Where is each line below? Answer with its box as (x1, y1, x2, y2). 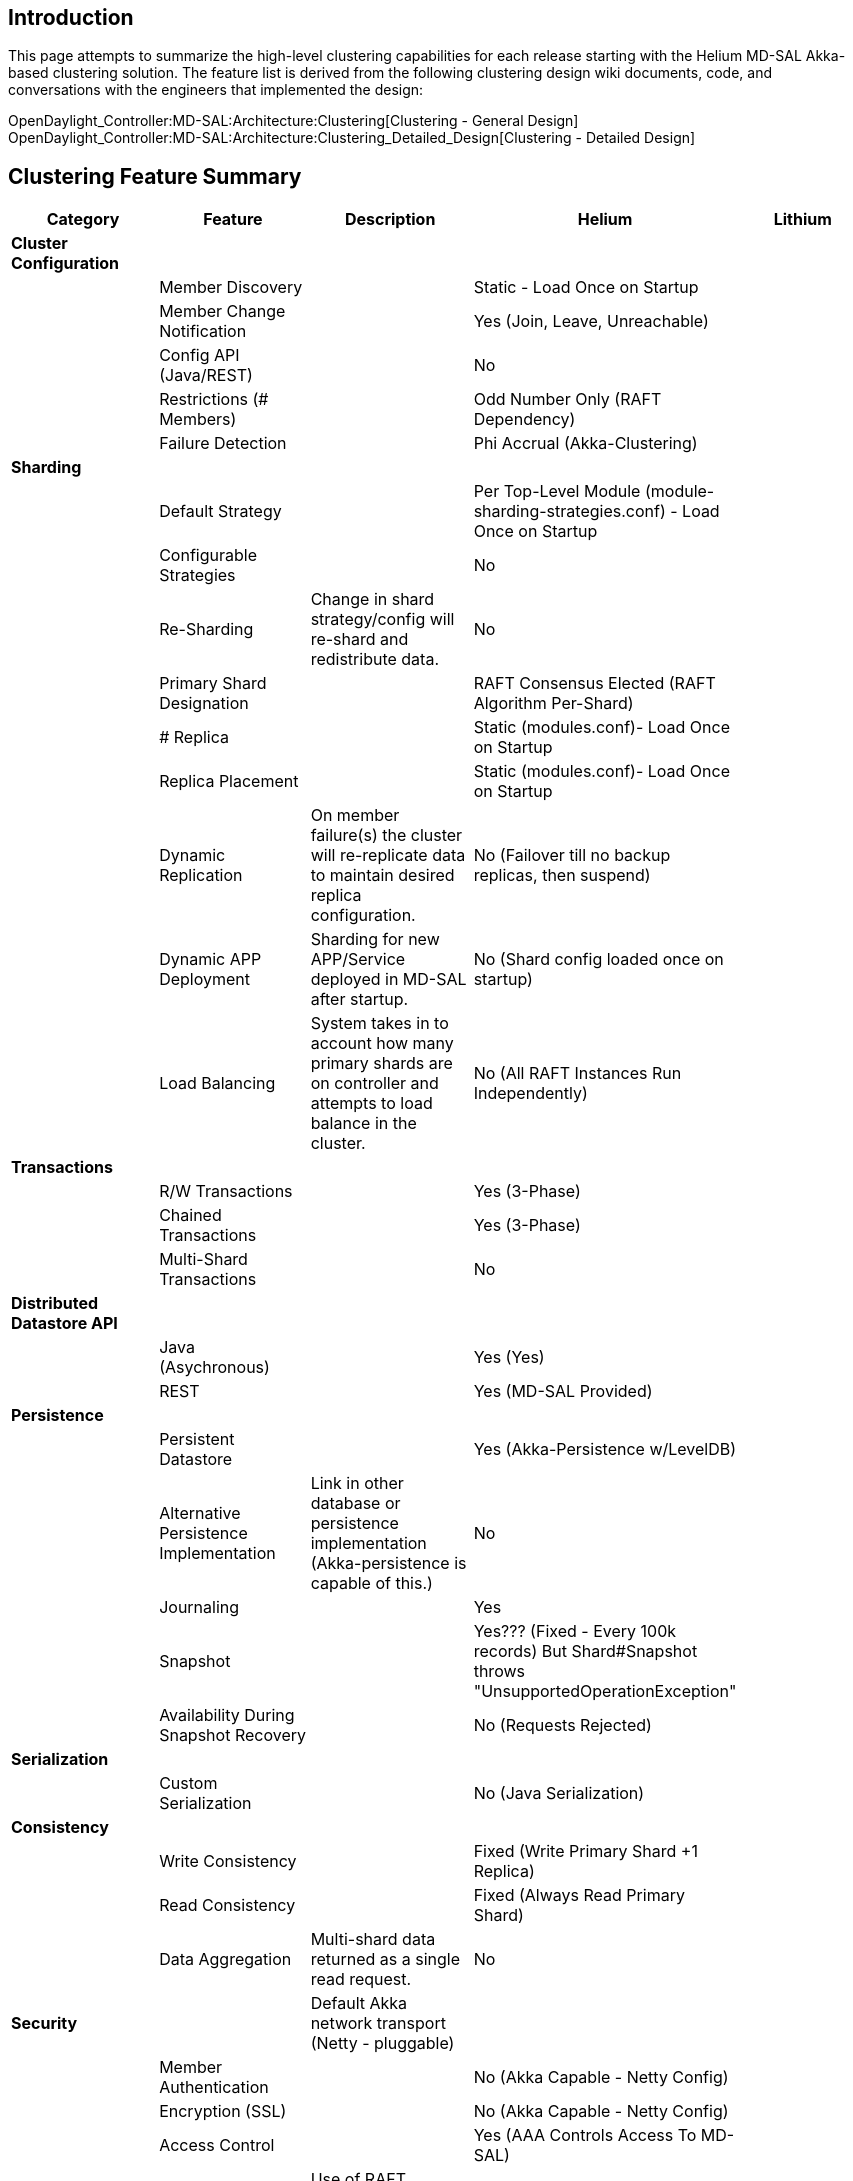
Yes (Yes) (473, 1347, 545, 1368)
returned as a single (310, 1949, 460, 1970)
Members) (159, 409, 237, 430)
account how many (310, 1033, 454, 1054)
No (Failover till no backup (473, 845, 671, 866)
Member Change (159, 301, 286, 322)
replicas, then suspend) (473, 865, 651, 886)
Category (46, 209, 120, 230)
